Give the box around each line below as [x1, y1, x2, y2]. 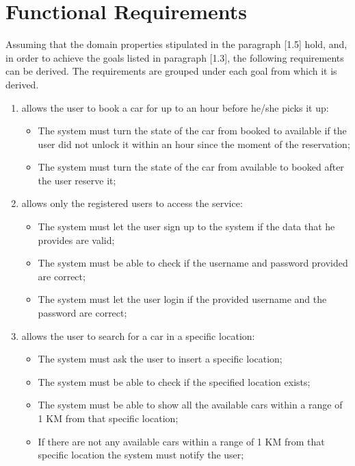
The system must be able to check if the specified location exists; [38, 374, 311, 389]
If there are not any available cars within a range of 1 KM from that [38, 434, 325, 448]
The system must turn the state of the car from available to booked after [38, 160, 344, 174]
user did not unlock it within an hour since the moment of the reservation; [38, 136, 350, 151]
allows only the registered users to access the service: [21, 196, 243, 210]
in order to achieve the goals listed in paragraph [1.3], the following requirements [5, 50, 344, 64]
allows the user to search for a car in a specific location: [21, 328, 255, 343]
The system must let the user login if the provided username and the [38, 292, 327, 306]
